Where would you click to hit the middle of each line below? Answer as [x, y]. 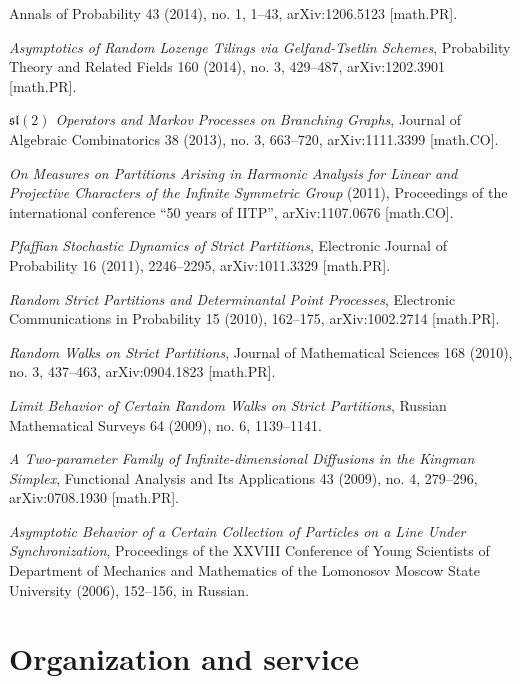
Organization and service [184, 658]
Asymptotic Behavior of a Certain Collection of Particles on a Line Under [237, 530]
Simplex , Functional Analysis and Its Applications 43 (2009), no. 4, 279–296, [243, 477]
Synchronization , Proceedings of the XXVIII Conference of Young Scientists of [249, 550]
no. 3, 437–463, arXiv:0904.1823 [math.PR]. [142, 371]
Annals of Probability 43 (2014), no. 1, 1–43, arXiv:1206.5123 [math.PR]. [233, 13]
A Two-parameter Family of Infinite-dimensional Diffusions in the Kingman [242, 458]
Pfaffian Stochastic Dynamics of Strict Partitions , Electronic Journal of [228, 245]
